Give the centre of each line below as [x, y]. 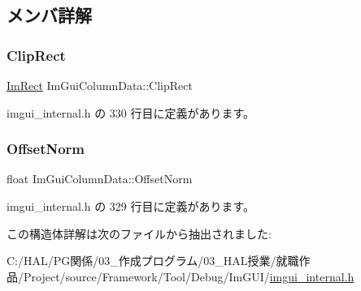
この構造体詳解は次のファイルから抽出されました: [139, 233]
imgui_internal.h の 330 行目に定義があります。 [131, 112]
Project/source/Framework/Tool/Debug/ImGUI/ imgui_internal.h [189, 276]
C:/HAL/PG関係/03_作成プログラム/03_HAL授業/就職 [153, 261]
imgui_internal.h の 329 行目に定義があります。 [131, 206]
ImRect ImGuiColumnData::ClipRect [100, 85]
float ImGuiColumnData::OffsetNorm [100, 179]
